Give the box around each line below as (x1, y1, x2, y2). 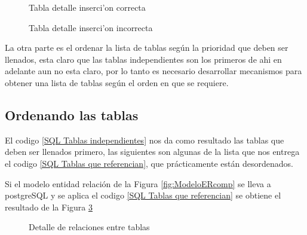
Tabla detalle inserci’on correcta (29, 1, 146, 13)
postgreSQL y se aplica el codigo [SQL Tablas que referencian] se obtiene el (5, 189, 281, 202)
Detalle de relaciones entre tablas (29, 221, 150, 233)
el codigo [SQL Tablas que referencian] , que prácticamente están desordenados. (5, 157, 293, 169)
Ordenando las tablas (5, 105, 139, 124)
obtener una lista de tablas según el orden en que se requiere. (5, 76, 229, 88)
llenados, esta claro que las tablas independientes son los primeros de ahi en (5, 53, 282, 65)
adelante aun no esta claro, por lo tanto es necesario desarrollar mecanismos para (5, 65, 302, 77)
